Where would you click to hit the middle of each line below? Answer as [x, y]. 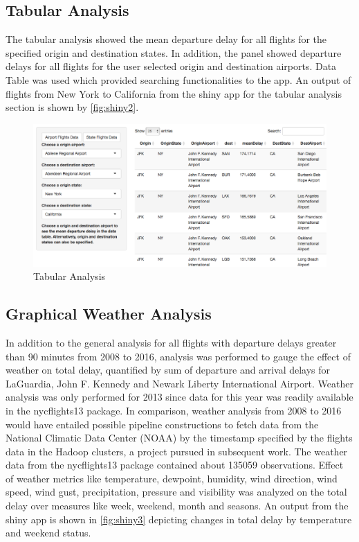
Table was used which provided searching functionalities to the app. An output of [178, 79]
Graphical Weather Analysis [109, 314]
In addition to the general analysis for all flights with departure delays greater [171, 342]
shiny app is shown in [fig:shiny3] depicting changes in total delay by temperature [179, 519]
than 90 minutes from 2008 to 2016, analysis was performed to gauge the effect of [178, 356]
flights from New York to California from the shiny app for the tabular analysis [174, 93]
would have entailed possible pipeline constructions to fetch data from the [162, 424]
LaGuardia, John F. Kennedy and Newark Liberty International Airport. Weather [179, 383]
